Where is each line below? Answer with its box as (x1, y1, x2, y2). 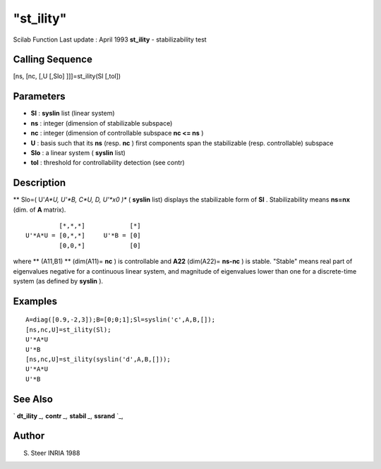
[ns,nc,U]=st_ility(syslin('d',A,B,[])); (25, 355, 171, 363)
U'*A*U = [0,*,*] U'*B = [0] (25, 231, 141, 240)
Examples (13, 295, 58, 307)
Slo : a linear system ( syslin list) (30, 148, 126, 157)
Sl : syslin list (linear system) (30, 109, 116, 118)
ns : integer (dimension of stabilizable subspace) (30, 118, 173, 127)
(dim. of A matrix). (13, 205, 66, 214)
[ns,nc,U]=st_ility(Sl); (25, 325, 111, 334)
